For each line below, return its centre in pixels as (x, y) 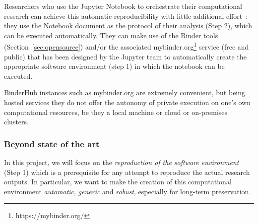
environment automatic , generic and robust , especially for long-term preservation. (128, 191)
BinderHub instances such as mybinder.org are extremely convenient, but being (125, 92)
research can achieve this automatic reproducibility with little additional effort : (126, 16)
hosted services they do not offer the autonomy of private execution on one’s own (127, 102)
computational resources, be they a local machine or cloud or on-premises (116, 112)
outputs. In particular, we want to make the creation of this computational (118, 182)
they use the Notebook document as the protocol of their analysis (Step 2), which (128, 26)
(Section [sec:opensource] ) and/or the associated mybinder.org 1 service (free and (127, 46)
